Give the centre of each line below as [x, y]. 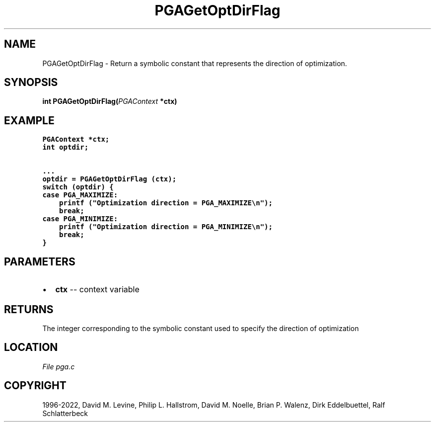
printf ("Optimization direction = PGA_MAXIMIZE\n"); [166, 203]
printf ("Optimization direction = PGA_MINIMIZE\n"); [166, 227]
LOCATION [31, 347]
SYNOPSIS [31, 83]
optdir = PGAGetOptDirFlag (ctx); [109, 179]
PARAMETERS [40, 261]
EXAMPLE [29, 120]
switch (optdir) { [78, 187]
